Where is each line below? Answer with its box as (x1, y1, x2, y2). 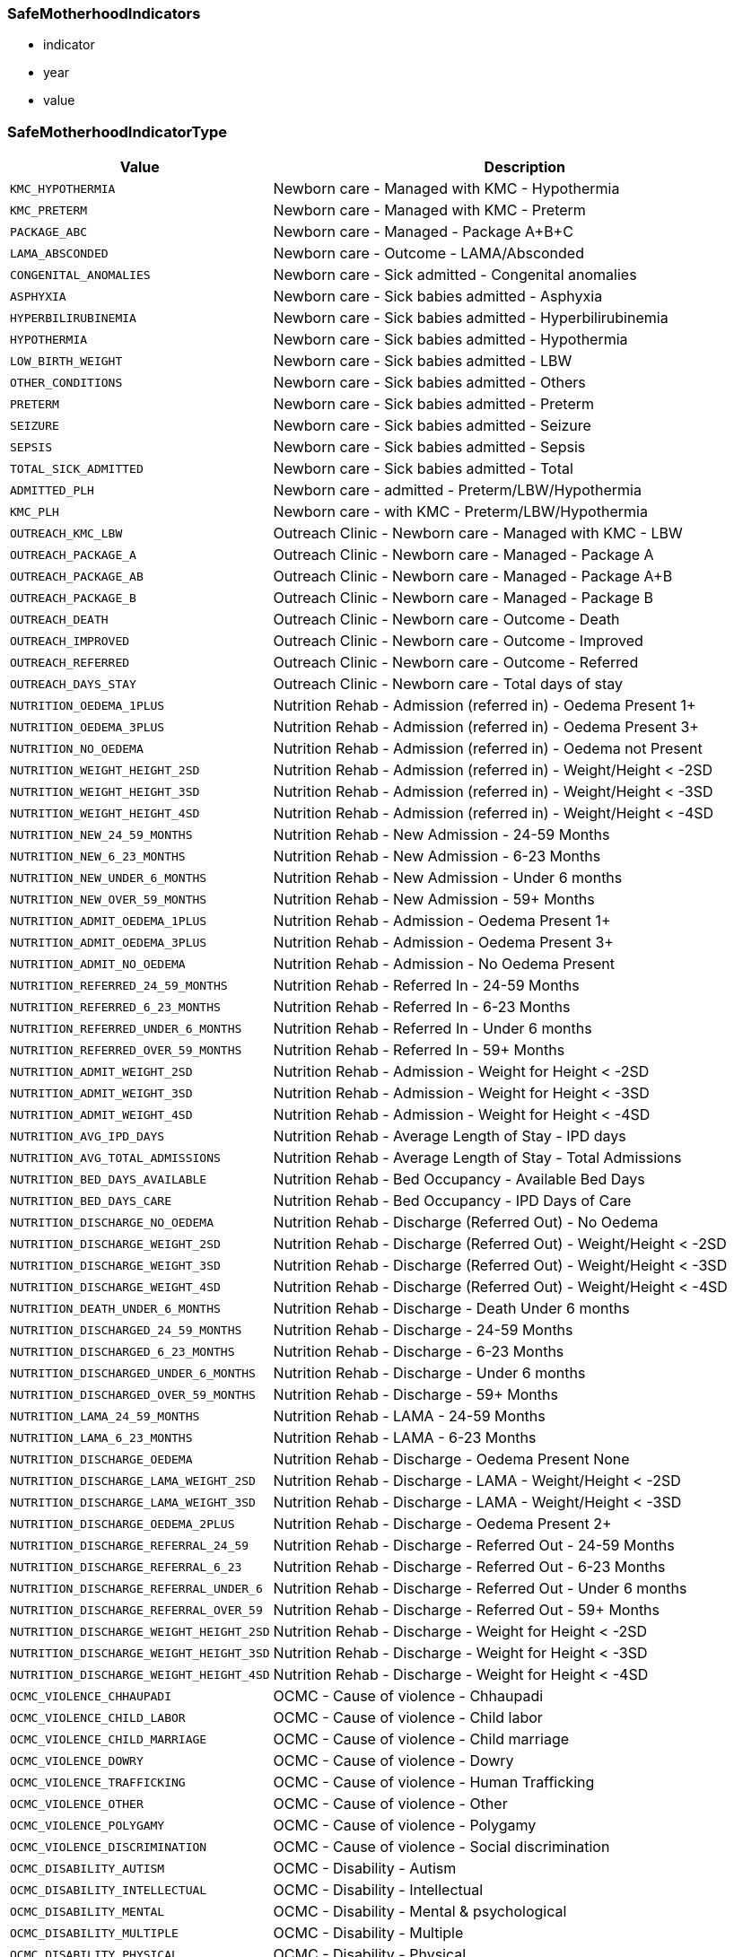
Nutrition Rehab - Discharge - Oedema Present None (273, 1450, 630, 1469)
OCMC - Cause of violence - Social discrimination (273, 1838, 610, 1857)
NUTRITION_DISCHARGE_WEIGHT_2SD (10, 1236, 221, 1251)
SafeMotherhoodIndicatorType (7, 122, 228, 141)
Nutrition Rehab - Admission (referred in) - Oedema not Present (273, 739, 703, 758)
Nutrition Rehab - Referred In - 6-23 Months (273, 998, 571, 1017)
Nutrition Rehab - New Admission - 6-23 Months (273, 847, 601, 866)
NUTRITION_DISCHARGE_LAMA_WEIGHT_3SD (10, 1495, 256, 1509)
